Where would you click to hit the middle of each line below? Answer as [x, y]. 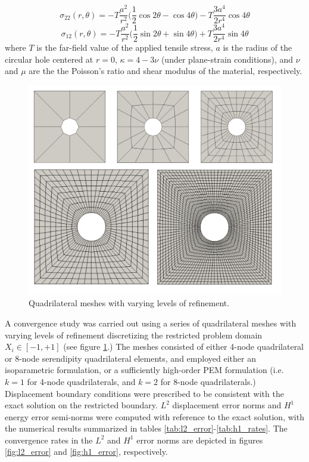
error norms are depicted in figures [200, 440]
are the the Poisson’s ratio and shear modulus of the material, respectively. [166, 71]
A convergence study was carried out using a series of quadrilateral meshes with [151, 323]
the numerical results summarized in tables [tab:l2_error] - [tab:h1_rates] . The [146, 428]
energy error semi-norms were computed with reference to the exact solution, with [154, 416]
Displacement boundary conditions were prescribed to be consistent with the [144, 393]
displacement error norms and [227, 405]
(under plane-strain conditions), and [227, 59]
